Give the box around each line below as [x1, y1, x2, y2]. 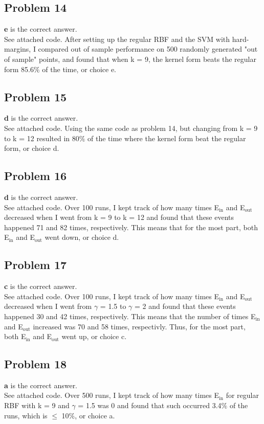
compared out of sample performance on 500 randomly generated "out [38, 43, 258, 54]
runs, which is [4, 410, 48, 420]
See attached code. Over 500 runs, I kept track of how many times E [4, 390, 219, 400]
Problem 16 [4, 168, 67, 184]
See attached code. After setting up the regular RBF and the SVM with [4, 33, 230, 44]
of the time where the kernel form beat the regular [87, 132, 246, 143]
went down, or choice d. [45, 232, 119, 242]
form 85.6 [4, 63, 34, 74]
